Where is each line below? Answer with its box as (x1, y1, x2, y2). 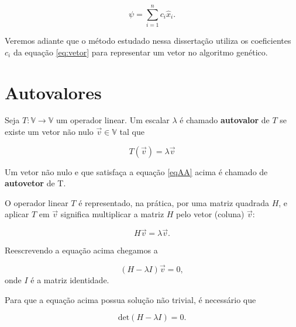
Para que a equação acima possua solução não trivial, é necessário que (5, 293, 256, 305)
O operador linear (5, 196, 68, 208)
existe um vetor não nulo (5, 126, 94, 138)
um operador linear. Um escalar (56, 114, 170, 126)
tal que (119, 126, 144, 138)
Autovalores (5, 80, 102, 104)
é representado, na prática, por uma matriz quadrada (78, 196, 269, 208)
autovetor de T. (5, 177, 66, 189)
